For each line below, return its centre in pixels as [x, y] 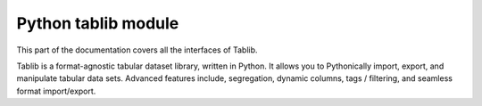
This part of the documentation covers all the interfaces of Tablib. [137, 50]
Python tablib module [98, 23]
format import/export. [56, 91]
